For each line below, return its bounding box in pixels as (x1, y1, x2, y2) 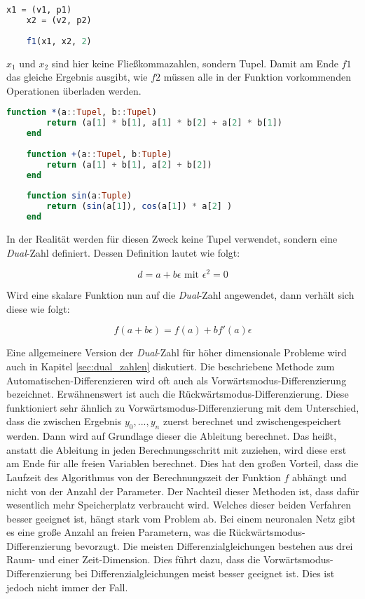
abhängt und (292, 469, 347, 484)
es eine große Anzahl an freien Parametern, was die (6, 525, 226, 539)
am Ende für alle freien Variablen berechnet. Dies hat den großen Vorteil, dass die (6, 456, 359, 471)
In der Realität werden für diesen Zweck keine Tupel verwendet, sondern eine (6, 231, 338, 245)
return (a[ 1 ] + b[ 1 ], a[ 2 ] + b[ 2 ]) (46, 159, 212, 170)
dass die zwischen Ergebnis (6, 414, 122, 429)
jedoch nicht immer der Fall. (6, 579, 128, 594)
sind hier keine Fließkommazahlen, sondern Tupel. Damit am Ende (51, 55, 338, 70)
